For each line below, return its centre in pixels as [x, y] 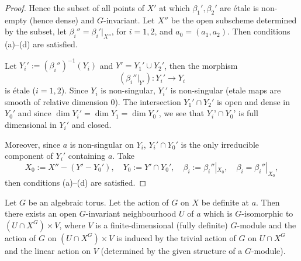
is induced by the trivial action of [176, 237]
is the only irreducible [220, 144]
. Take [124, 156]
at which [174, 8]
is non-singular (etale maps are [226, 90]
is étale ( [20, 90]
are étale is [239, 8]
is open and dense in [253, 101]
